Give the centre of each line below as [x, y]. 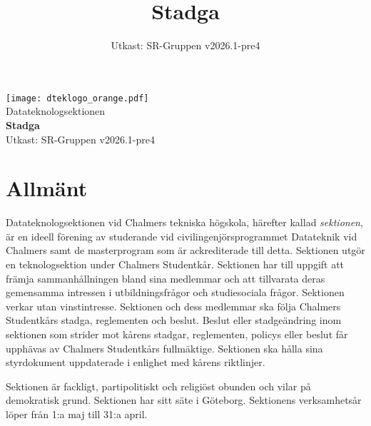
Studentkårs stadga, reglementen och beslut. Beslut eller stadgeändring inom [174, 320]
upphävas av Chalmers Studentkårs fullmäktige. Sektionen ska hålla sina [164, 348]
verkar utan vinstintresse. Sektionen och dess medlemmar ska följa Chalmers [173, 306]
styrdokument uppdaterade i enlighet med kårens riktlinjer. [136, 362]
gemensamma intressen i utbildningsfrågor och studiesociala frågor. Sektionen [175, 292]
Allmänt [47, 188]
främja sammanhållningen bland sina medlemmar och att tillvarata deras [166, 278]
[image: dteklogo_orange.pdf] [77, 98]
